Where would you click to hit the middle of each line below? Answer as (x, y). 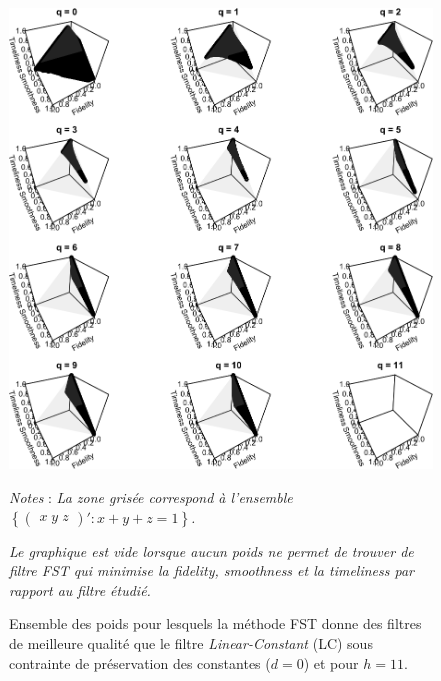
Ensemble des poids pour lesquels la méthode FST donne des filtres (215, 623)
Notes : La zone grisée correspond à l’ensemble (151, 497)
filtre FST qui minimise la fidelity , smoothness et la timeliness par (211, 570)
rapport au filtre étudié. (80, 589)
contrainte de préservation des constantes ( (140, 662)
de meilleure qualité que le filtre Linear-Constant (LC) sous (191, 643)
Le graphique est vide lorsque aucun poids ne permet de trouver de (211, 550)
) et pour (331, 662)
